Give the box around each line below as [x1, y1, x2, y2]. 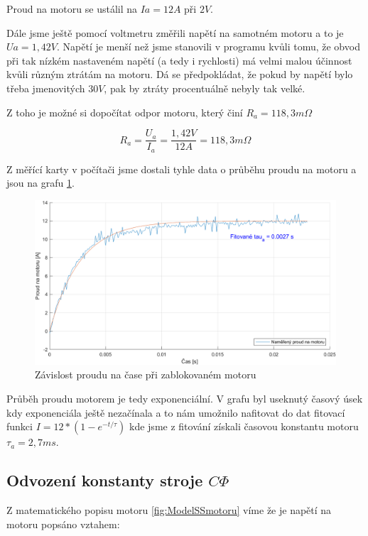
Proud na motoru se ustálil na [6, 1, 138, 16]
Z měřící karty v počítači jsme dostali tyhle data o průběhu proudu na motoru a [6, 161, 357, 176]
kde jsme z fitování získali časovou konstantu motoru [129, 419, 359, 434]
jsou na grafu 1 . [6, 175, 75, 190]
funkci [6, 419, 33, 434]
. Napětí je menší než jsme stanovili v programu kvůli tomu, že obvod [57, 39, 360, 54]
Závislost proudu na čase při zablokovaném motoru [35, 367, 256, 382]
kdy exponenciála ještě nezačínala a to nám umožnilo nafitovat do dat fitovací [6, 405, 345, 420]
